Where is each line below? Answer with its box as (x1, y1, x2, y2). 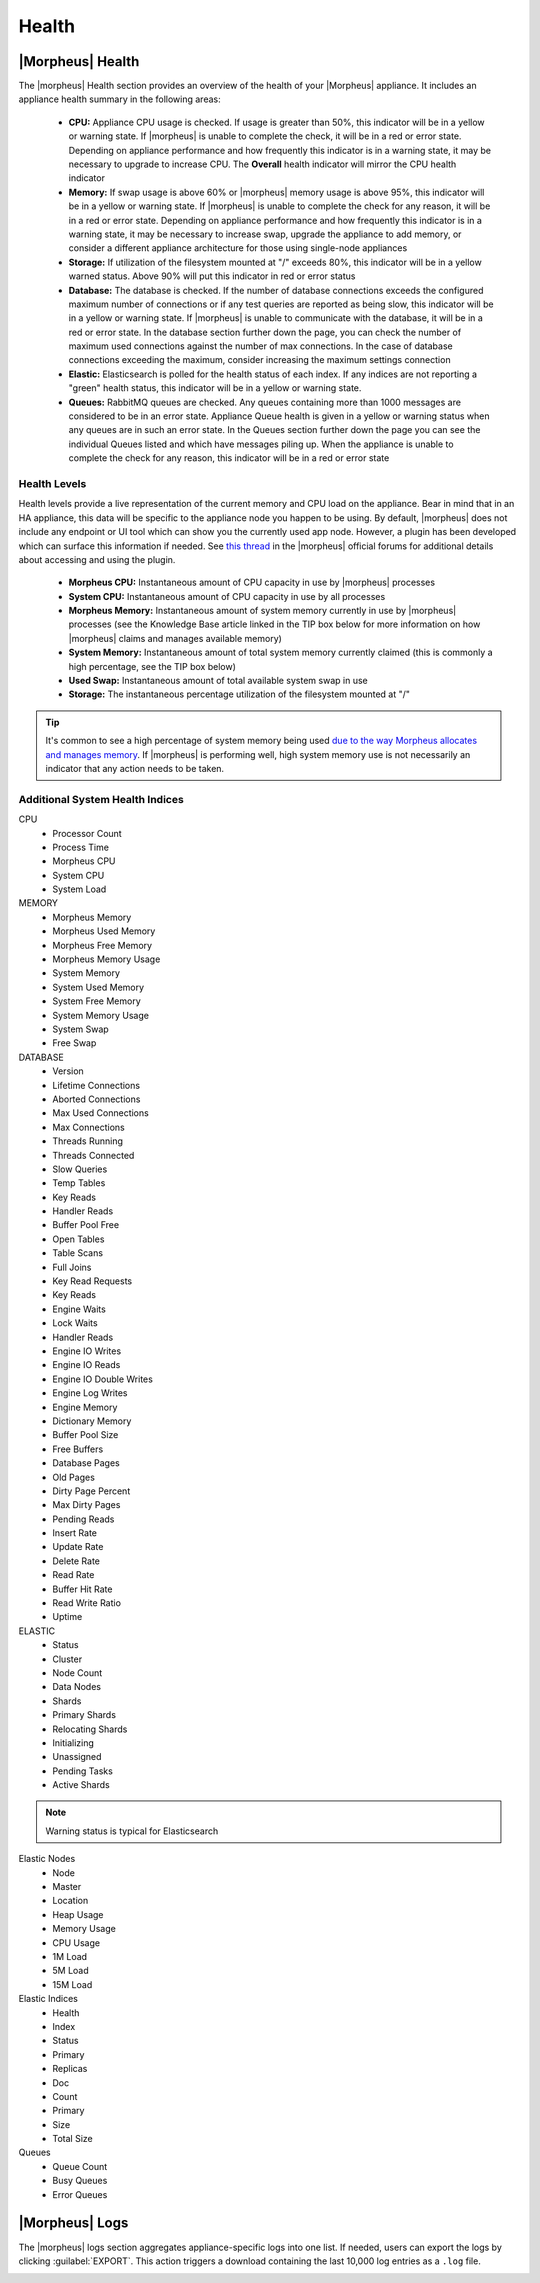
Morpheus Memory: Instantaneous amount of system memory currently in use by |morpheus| (68, 605, 457, 617)
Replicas (52, 2063, 88, 2075)
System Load (52, 883, 107, 895)
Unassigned (52, 1751, 102, 1763)
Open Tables (52, 1233, 105, 1245)
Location (52, 1895, 89, 1907)
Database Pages (52, 1457, 120, 1469)
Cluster (52, 1653, 83, 1665)
